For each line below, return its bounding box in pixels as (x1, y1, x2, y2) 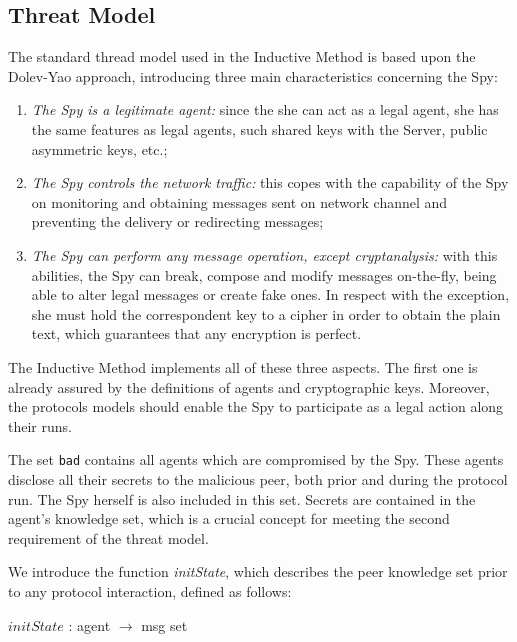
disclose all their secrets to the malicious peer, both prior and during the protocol (8, 468, 508, 489)
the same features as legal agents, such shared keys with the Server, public (31, 118, 488, 139)
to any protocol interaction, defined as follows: (8, 580, 292, 601)
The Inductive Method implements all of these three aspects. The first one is (8, 356, 478, 377)
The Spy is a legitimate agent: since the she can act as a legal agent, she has (31, 99, 499, 120)
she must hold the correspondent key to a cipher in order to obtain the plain (31, 303, 501, 324)
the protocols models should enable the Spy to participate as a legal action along (8, 396, 504, 417)
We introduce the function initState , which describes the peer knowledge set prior (8, 561, 508, 582)
